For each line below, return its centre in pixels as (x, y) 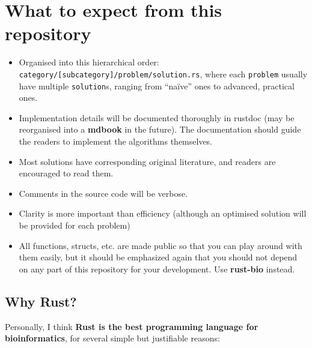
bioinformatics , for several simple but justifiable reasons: (112, 338)
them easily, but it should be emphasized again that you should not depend (158, 257)
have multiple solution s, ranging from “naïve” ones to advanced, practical (157, 85)
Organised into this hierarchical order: (89, 62)
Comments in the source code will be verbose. (103, 193)
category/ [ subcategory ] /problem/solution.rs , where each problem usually (163, 73)
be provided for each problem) (75, 225)
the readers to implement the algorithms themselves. (116, 141)
